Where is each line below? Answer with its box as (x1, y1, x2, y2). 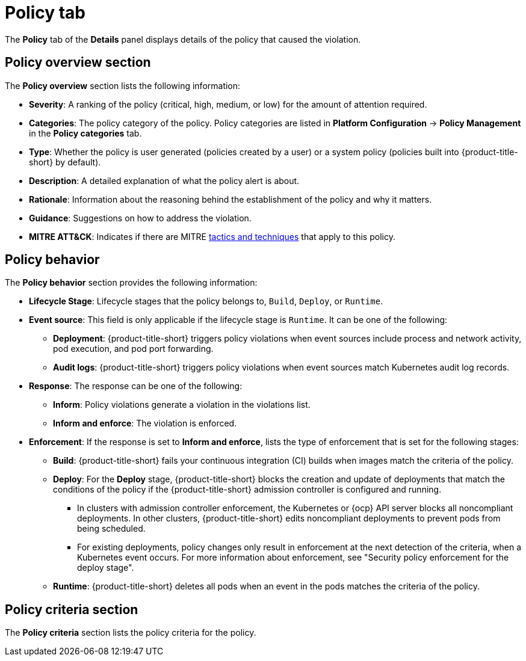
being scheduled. (77, 523, 146, 534)
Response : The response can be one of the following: (29, 381, 243, 392)
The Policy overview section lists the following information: (5, 80, 241, 91)
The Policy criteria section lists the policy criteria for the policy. (5, 627, 256, 638)
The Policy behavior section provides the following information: (5, 277, 258, 288)
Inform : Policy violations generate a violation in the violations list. (53, 399, 311, 410)
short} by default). (29, 156, 101, 167)
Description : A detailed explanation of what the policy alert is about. (29, 175, 300, 186)
